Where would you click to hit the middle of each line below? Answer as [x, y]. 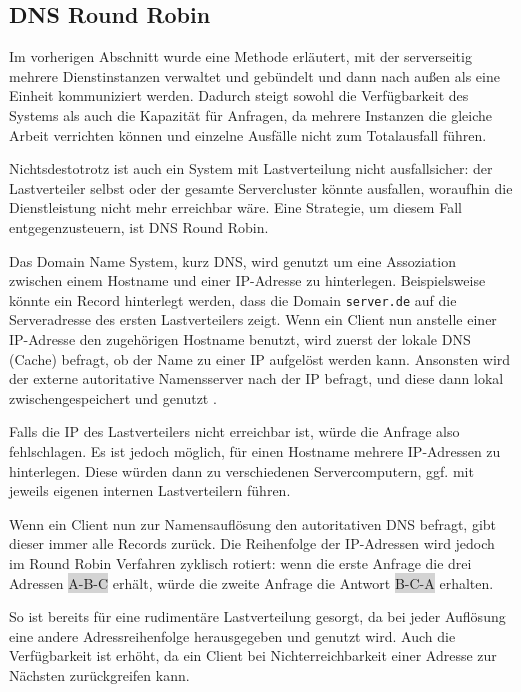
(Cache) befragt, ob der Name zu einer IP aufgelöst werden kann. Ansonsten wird [260, 358]
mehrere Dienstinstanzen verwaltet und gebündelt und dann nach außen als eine [254, 75]
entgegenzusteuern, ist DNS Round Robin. [139, 226]
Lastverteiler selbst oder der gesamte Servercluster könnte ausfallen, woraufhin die [261, 187]
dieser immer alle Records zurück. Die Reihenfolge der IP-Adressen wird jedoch [252, 543]
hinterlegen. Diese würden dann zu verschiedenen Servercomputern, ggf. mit [241, 470]
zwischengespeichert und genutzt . [113, 397]
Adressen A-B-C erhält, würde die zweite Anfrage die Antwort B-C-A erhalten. [251, 582]
